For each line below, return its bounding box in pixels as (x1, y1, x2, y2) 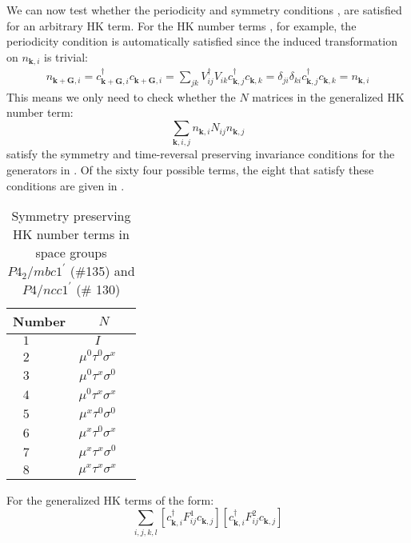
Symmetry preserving (11, 206, 131, 226)
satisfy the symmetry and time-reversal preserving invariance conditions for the (6, 146, 395, 162)
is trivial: (44, 48, 89, 65)
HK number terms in (12, 225, 130, 244)
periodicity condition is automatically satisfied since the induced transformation (6, 33, 397, 50)
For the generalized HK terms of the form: (6, 491, 214, 508)
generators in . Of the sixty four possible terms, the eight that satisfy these (6, 161, 374, 178)
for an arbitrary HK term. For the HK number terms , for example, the (6, 17, 357, 34)
